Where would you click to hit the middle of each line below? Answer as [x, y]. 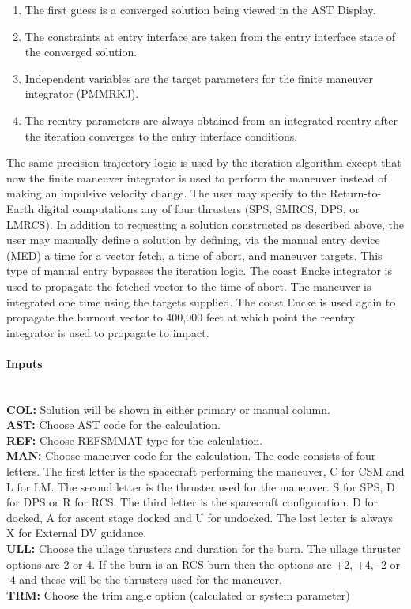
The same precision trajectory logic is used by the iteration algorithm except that [204, 162]
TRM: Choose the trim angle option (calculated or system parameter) [178, 594]
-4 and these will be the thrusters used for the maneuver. [144, 579]
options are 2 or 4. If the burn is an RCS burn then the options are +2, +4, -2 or [204, 564]
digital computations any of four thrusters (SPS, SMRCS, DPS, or [198, 208]
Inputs [25, 363]
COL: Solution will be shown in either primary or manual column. [168, 409]
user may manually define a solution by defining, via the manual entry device [193, 240]
